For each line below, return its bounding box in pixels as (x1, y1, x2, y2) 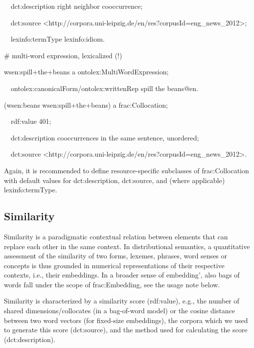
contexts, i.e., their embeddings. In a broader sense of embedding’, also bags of (4, 270, 240, 280)
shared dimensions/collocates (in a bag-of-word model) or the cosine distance (4, 305, 235, 316)
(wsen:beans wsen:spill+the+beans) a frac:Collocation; (4, 99, 168, 110)
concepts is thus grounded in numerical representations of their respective (4, 260, 225, 270)
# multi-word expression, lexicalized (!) (4, 50, 122, 60)
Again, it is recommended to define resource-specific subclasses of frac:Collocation (4, 165, 249, 175)
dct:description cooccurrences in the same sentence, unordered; (10, 132, 199, 142)
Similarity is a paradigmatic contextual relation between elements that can (4, 231, 228, 241)
